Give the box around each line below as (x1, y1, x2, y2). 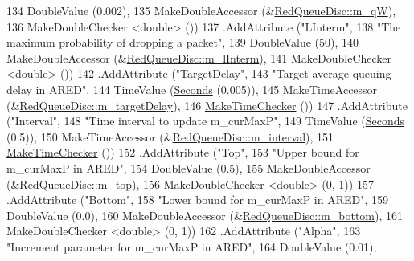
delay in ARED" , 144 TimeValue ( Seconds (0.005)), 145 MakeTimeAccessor (6, 80, 378, 97)
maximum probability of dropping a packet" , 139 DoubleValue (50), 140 (6, 34, 359, 51)
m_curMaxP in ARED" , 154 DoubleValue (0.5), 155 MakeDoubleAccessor (6, 159, 371, 176)
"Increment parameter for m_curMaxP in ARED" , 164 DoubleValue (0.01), (6, 238, 377, 255)
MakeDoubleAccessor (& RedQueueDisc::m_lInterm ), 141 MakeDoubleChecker (6, 49, 392, 66)
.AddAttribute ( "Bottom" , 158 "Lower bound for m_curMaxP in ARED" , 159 (6, 191, 389, 208)
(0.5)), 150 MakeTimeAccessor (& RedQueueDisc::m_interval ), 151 (6, 128, 334, 145)
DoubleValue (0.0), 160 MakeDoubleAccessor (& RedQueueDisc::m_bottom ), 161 (6, 206, 404, 223)
